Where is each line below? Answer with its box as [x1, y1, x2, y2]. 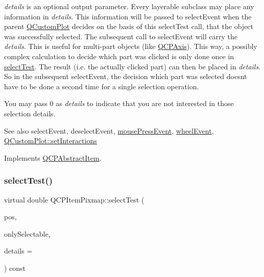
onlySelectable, [4, 228, 51, 239]
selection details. [4, 108, 56, 118]
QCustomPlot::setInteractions [4, 135, 97, 146]
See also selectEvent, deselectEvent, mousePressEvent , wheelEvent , [4, 125, 214, 136]
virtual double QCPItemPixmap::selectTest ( [4, 194, 145, 205]
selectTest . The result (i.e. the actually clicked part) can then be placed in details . [4, 61, 261, 71]
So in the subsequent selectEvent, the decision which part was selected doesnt [4, 71, 247, 82]
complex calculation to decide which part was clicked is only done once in [4, 51, 234, 61]
